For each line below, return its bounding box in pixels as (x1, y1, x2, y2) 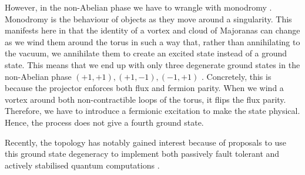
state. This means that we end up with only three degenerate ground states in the (5, 58, 300, 70)
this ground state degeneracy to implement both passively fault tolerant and (5, 147, 280, 160)
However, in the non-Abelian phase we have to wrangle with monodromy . (5, 1, 272, 13)
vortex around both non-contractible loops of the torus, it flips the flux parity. (5, 93, 286, 105)
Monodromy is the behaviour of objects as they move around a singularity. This (5, 12, 292, 25)
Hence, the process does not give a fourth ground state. (5, 116, 204, 128)
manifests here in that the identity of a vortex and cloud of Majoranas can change (5, 24, 300, 36)
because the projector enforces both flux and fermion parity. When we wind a (5, 82, 284, 94)
